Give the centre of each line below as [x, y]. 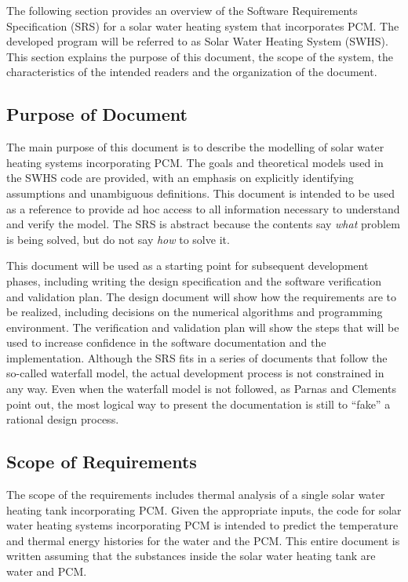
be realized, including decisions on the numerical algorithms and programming [195, 312]
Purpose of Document [97, 114]
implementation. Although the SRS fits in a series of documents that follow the [197, 357]
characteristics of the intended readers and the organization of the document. [192, 72]
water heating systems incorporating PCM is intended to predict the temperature [202, 525]
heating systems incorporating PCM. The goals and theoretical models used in [195, 162]
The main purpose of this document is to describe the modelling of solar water [195, 147]
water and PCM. [47, 571]
